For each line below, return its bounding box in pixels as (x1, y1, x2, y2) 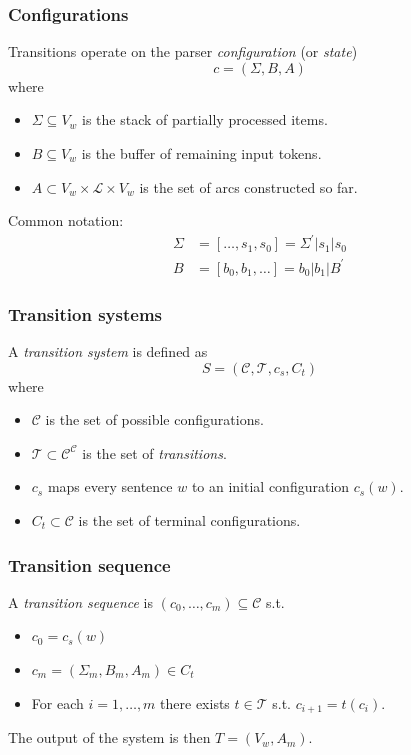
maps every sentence (47, 476, 173, 497)
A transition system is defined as (8, 341, 208, 362)
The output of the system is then (8, 727, 211, 748)
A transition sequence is (8, 591, 154, 612)
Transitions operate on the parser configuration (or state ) (8, 41, 358, 62)
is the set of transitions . (82, 442, 227, 463)
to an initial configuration (191, 476, 350, 497)
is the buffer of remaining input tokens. (81, 143, 322, 163)
